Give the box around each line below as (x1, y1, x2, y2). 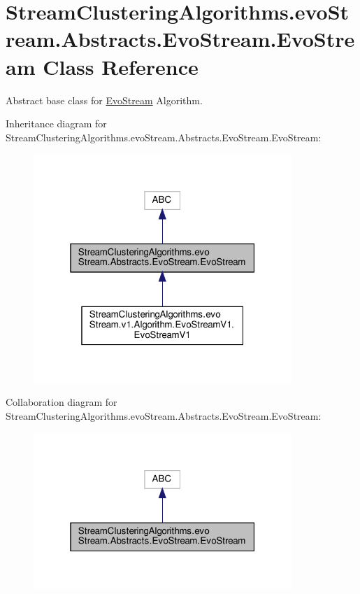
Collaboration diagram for (6, 395, 117, 409)
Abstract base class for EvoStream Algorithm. (6, 92, 203, 107)
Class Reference (43, 52, 199, 80)
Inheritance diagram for (6, 116, 107, 131)
